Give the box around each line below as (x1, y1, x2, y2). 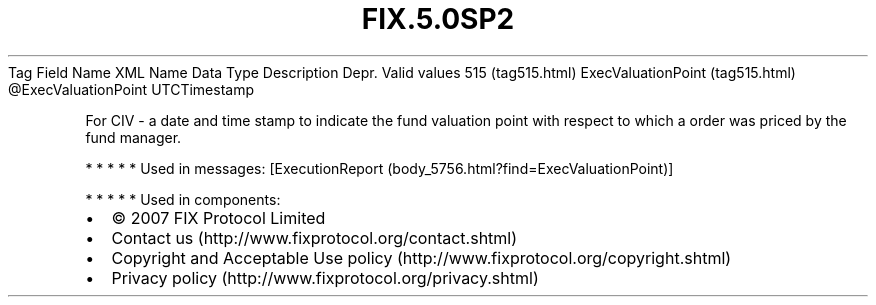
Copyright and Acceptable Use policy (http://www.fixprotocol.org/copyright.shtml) (111, 247, 732, 268)
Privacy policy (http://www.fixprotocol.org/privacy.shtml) (111, 267, 539, 288)
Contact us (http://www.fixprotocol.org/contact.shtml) (111, 227, 518, 248)
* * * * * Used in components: (85, 190, 281, 208)
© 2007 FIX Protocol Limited (111, 207, 326, 228)
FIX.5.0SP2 (361, 2, 515, 36)
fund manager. (85, 128, 182, 146)
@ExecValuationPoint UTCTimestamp (8, 80, 254, 98)
